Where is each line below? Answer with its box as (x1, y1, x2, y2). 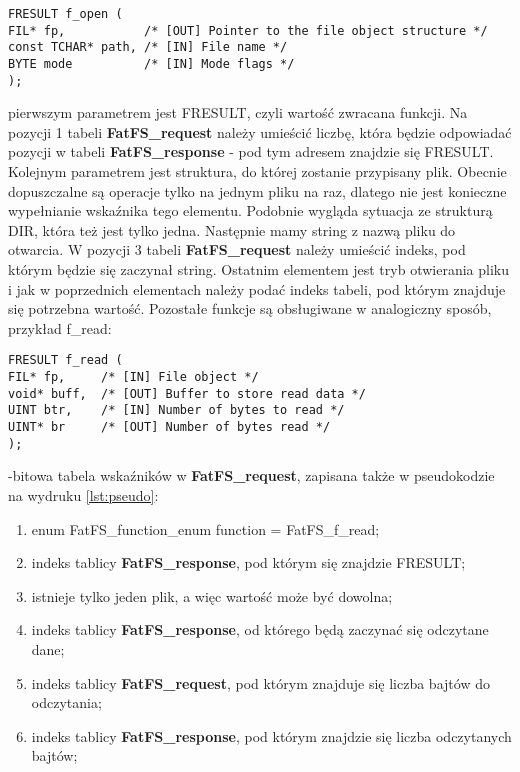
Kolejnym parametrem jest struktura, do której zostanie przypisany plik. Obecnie (8, 161, 507, 182)
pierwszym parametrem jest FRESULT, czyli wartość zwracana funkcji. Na (8, 102, 468, 123)
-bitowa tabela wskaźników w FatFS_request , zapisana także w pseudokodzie (8, 465, 495, 486)
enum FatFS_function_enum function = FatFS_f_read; (31, 518, 380, 539)
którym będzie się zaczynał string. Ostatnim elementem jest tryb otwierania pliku (8, 259, 509, 280)
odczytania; (31, 692, 102, 713)
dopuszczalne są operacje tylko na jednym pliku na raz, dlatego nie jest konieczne (8, 180, 507, 201)
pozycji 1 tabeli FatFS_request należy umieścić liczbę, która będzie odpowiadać (8, 121, 512, 142)
